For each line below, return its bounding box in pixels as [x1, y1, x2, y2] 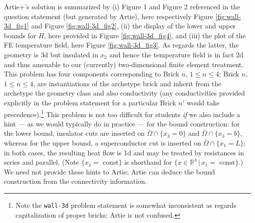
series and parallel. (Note [4, 157, 79, 167]
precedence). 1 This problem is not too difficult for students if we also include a [4, 107, 240, 119]
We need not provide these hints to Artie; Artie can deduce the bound [4, 166, 215, 176]
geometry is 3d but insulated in [4, 49, 98, 59]
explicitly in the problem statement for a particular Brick [4, 97, 176, 107]
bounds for [4, 30, 36, 40]
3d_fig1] [4, 21, 29, 31]
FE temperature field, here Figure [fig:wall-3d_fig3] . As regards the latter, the [4, 40, 239, 50]
